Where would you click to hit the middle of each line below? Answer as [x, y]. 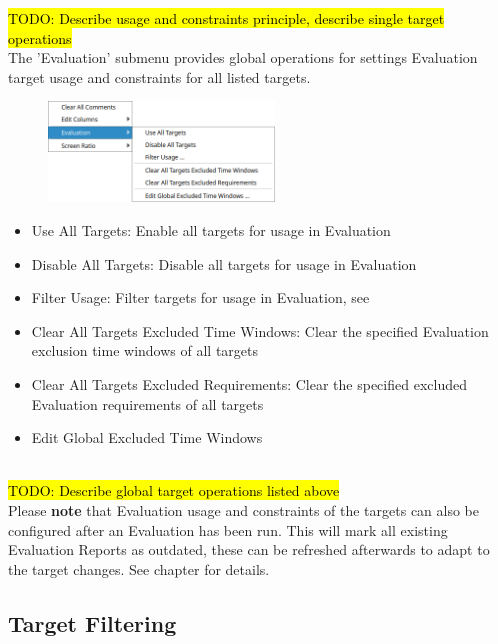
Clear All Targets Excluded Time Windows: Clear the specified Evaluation [260, 330]
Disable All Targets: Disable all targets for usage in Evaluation [224, 263]
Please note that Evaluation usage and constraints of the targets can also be [244, 510]
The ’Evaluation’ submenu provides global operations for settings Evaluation [243, 57]
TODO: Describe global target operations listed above [174, 490]
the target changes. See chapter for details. [139, 568]
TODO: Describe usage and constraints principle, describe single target [226, 18]
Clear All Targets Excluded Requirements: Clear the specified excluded [249, 384]
